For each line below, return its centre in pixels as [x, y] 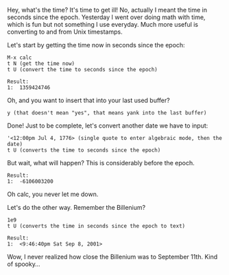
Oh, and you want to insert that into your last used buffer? [88, 100]
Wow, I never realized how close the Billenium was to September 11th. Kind [112, 257]
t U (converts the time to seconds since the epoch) [84, 150]
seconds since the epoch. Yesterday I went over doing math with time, [106, 17]
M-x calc [20, 58]
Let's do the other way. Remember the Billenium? [76, 207]
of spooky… [24, 264]
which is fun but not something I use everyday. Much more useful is [103, 24]
